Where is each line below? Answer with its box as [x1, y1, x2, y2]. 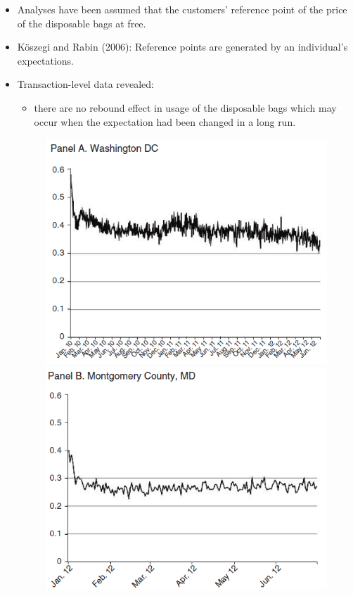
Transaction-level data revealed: [17, 77, 155, 91]
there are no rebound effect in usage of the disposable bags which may [34, 100, 337, 115]
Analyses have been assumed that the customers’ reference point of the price [17, 2, 347, 16]
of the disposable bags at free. [17, 15, 146, 30]
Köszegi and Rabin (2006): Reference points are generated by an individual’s [17, 39, 348, 54]
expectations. [17, 53, 74, 67]
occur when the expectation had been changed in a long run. [34, 114, 296, 129]
